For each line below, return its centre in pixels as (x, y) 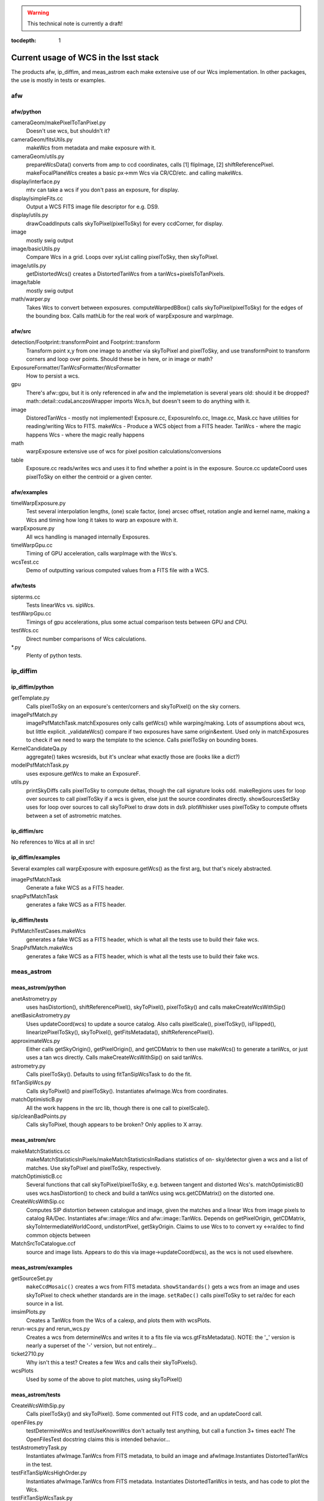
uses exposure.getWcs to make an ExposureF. (83, 773)
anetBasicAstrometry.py (41, 1015)
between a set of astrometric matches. (74, 815)
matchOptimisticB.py (37, 1099)
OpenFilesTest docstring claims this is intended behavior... (98, 1439)
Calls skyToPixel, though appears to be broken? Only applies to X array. (114, 1125)
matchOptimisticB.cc (37, 1176)
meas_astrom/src (34, 1140)
